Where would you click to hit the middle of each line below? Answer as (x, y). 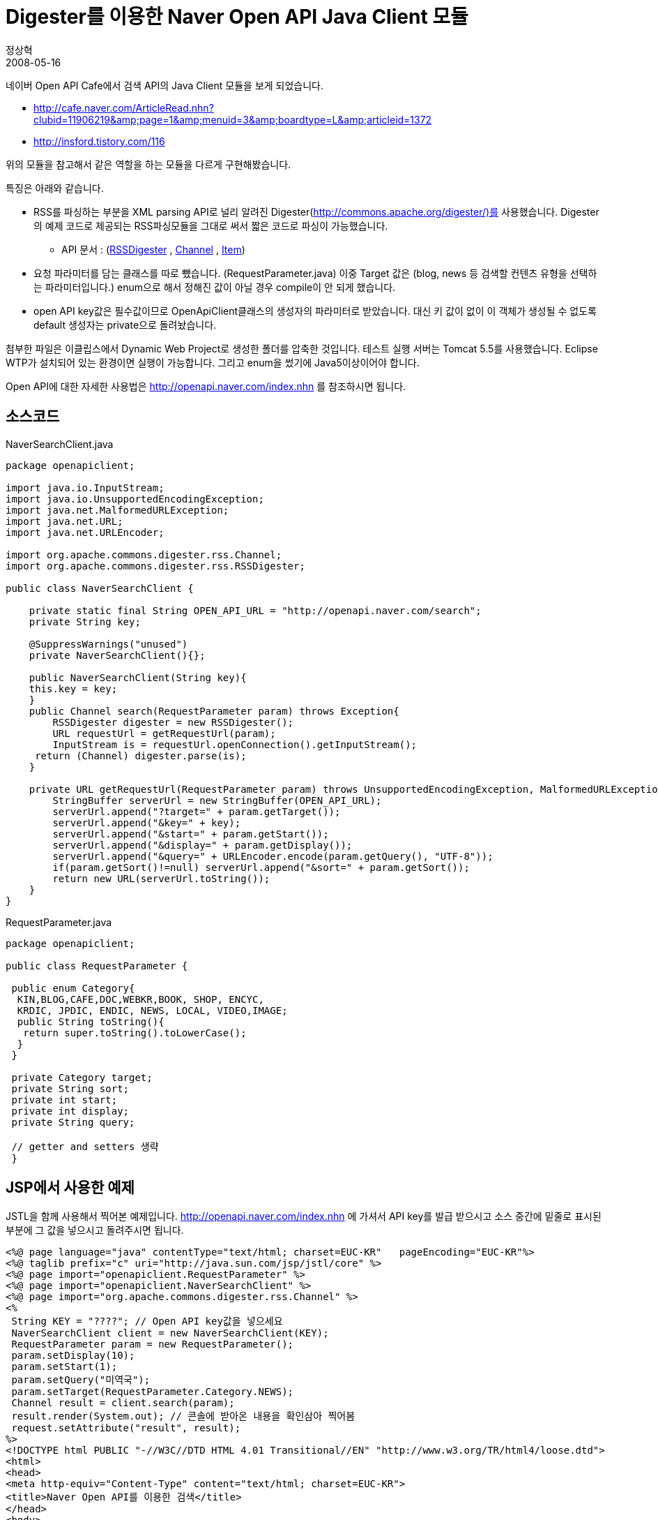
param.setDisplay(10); (73, 1356)
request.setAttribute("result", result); (126, 1428)
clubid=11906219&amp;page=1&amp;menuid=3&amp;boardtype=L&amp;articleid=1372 (233, 119)
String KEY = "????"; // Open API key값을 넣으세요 (147, 1321)
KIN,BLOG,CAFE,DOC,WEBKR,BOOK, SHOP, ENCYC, (140, 999)
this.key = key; (73, 688)
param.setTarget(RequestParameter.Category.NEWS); (153, 1392)
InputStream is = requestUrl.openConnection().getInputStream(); (235, 744)
